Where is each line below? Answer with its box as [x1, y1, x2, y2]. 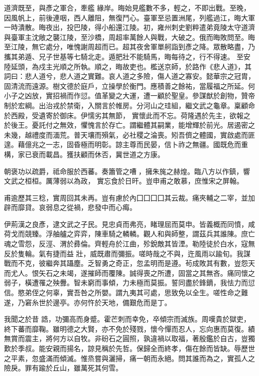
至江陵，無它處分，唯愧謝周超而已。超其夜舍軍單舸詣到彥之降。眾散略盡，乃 [4, 41, 255, 52]
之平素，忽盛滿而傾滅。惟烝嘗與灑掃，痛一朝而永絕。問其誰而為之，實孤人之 [4, 353, 255, 363]
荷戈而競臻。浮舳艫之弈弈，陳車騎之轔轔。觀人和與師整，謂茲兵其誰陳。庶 [4, 228, 248, 239]
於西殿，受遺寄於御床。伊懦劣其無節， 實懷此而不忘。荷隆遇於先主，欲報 [4, 110, 244, 120]
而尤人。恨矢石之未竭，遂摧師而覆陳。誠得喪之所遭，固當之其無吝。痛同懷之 [4, 267, 255, 278]
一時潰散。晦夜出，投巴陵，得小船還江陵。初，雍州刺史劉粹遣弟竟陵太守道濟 [4, 22, 255, 32]
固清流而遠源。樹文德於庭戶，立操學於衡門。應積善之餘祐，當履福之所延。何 [4, 80, 255, 91]
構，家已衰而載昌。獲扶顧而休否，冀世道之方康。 [4, 149, 164, 159]
